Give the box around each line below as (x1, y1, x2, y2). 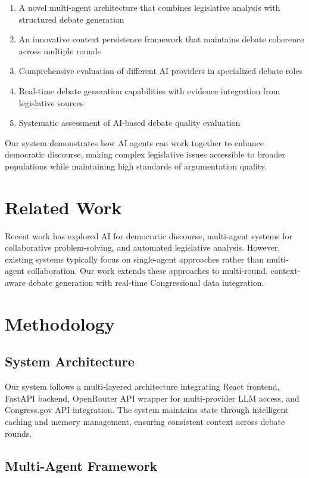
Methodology (5, 311, 115, 335)
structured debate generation (18, 13, 124, 25)
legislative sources (18, 96, 84, 109)
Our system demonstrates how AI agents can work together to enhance (5, 136, 264, 149)
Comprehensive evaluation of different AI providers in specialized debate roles (18, 64, 302, 77)
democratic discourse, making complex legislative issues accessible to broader (5, 148, 285, 161)
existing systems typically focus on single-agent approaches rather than (5, 252, 264, 265)
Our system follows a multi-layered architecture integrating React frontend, (5, 380, 280, 393)
